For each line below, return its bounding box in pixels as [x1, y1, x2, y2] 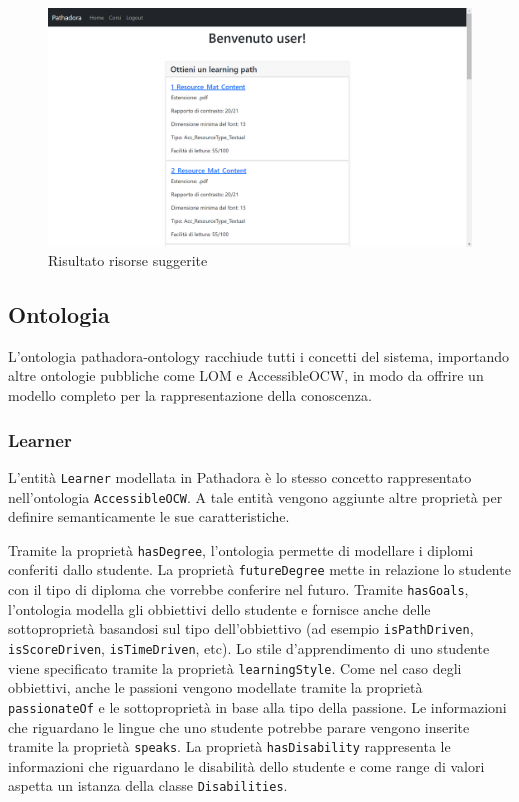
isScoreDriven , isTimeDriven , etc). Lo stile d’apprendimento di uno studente [8, 638, 490, 659]
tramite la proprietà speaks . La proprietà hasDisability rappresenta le [8, 736, 451, 757]
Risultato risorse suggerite [48, 250, 208, 271]
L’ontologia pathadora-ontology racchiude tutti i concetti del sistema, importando [8, 345, 510, 366]
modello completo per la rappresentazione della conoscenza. [8, 385, 372, 406]
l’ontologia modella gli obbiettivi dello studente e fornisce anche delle [8, 598, 431, 619]
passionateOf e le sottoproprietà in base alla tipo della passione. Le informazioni [8, 696, 507, 717]
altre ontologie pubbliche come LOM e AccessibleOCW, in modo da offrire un [8, 365, 484, 386]
